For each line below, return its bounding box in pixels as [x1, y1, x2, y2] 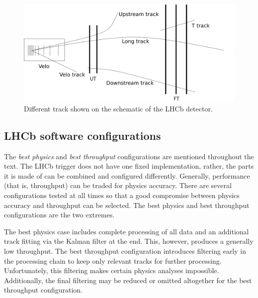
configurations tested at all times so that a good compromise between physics [4, 190, 240, 200]
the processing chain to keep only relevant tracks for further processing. [4, 255, 222, 266]
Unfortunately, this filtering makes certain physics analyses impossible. [4, 265, 219, 276]
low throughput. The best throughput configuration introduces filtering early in [4, 246, 246, 256]
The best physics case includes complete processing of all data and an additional [4, 226, 249, 236]
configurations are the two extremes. [4, 209, 115, 220]
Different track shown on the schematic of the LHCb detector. [24, 103, 213, 113]
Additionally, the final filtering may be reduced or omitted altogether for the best [4, 275, 252, 285]
